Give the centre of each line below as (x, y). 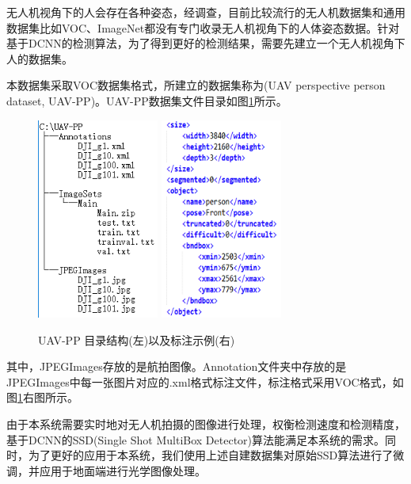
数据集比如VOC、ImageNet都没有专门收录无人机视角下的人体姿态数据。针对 (203, 27)
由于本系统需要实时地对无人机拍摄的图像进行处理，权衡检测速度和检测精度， (206, 423)
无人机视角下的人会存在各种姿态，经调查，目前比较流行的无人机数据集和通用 (206, 12)
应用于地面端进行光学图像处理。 (122, 470)
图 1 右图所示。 (42, 397)
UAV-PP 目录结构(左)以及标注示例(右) (137, 339)
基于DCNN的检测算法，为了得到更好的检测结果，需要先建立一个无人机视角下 (206, 43)
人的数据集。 (40, 58)
